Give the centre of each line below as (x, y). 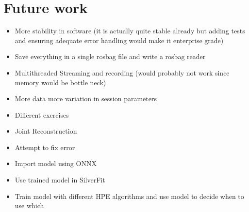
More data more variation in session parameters (86, 98)
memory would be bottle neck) (60, 82)
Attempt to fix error (45, 147)
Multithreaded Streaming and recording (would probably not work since (122, 72)
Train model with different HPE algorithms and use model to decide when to (129, 196)
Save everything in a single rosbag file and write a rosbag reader (110, 56)
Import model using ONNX (56, 163)
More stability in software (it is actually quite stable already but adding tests (130, 31)
